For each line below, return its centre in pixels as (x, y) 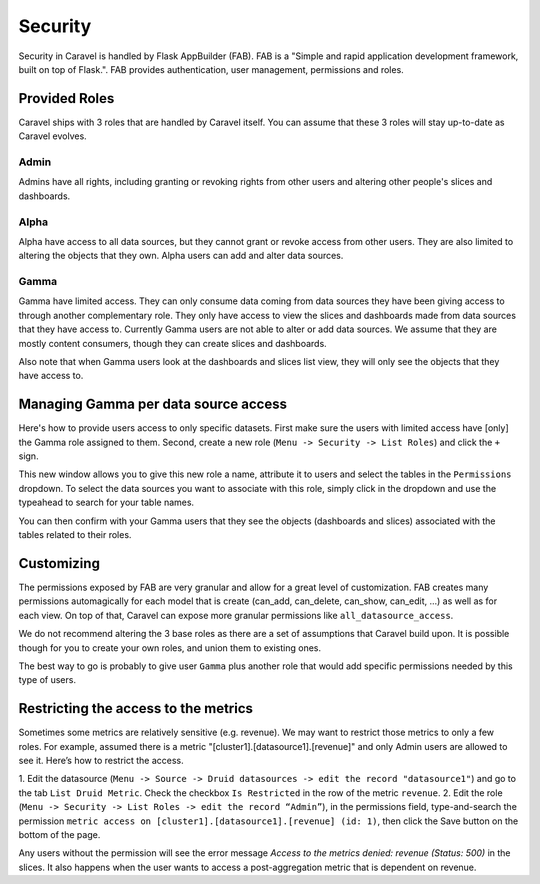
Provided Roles (66, 98)
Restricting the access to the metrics (136, 708)
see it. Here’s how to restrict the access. (101, 760)
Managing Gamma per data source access (152, 404)
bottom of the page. (59, 834)
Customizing (59, 563)
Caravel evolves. (52, 136)
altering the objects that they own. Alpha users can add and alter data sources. (181, 256)
